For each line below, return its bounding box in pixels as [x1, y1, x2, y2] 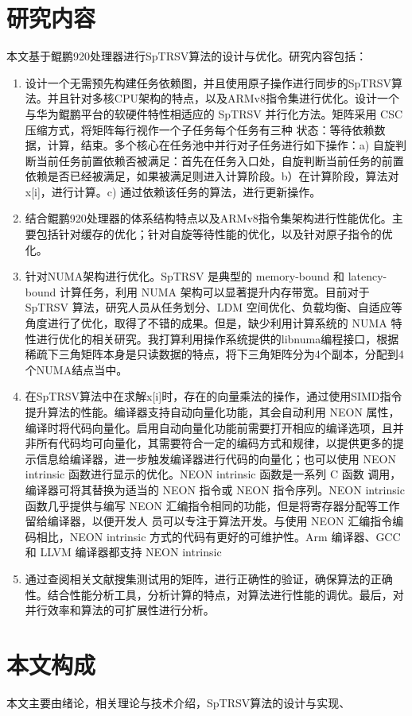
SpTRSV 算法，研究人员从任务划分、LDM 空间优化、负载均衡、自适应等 [25, 299, 402, 315]
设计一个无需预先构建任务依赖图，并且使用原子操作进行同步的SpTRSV [25, 74, 392, 91]
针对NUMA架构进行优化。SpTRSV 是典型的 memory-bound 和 [25, 268, 344, 284]
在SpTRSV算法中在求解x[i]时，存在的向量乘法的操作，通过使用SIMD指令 [25, 388, 402, 404]
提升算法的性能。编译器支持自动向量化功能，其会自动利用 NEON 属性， [25, 404, 400, 420]
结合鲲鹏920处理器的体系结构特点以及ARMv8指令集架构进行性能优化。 [25, 210, 392, 226]
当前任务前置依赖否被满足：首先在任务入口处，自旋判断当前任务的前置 [36, 152, 404, 168]
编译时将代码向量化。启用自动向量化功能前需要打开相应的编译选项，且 [25, 419, 393, 435]
